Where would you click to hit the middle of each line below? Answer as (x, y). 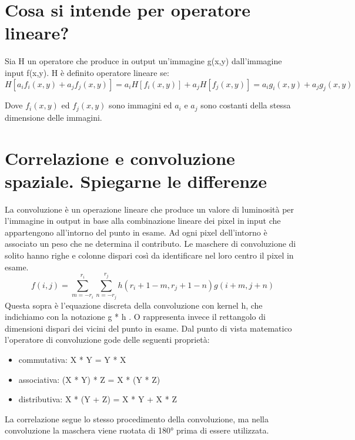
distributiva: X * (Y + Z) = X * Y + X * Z (98, 399)
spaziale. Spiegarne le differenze (136, 181)
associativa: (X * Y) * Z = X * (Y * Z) (89, 379)
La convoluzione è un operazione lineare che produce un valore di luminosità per (150, 209)
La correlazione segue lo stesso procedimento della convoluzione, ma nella (137, 419)
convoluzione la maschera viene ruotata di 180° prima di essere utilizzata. (137, 430)
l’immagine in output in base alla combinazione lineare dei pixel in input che (143, 221)
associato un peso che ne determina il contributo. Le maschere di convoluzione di (150, 244)
